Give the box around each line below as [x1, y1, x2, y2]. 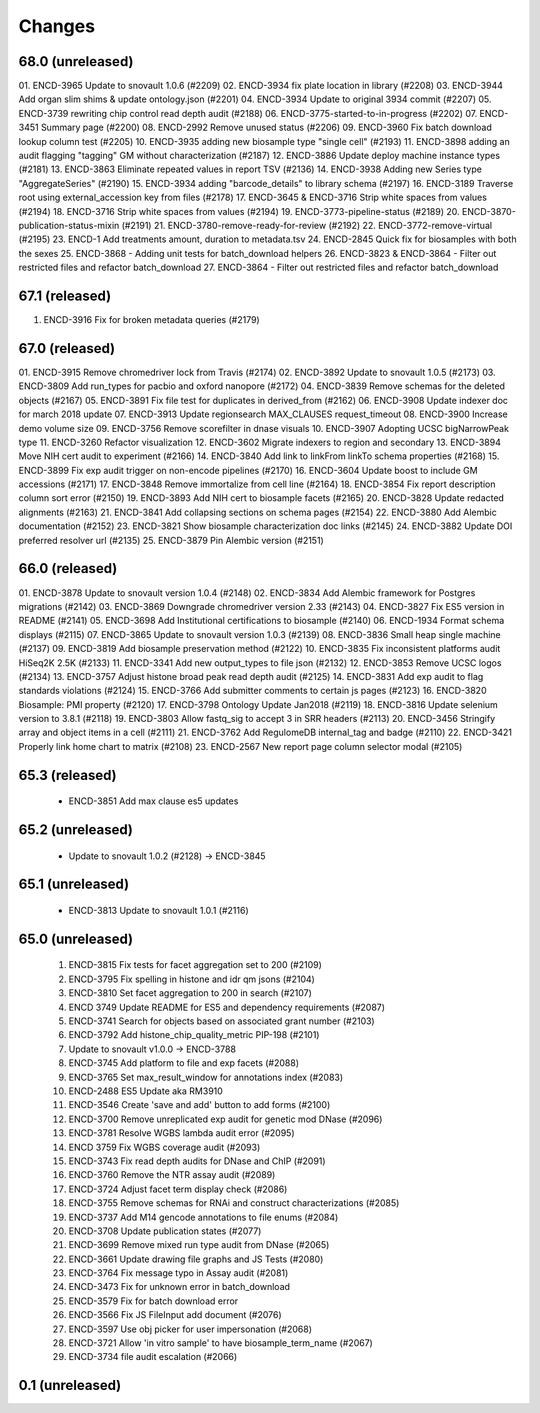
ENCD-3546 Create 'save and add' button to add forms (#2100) [68, 1099, 331, 1111]
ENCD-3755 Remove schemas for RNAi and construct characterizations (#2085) [68, 1197, 400, 1209]
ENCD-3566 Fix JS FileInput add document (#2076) [68, 1309, 282, 1321]
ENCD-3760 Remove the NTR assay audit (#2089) [68, 1169, 276, 1181]
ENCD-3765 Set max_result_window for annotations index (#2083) [68, 1071, 344, 1083]
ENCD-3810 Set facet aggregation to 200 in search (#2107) [68, 987, 312, 999]
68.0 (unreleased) [18, 53, 134, 70]
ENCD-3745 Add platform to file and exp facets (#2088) [68, 1057, 300, 1069]
